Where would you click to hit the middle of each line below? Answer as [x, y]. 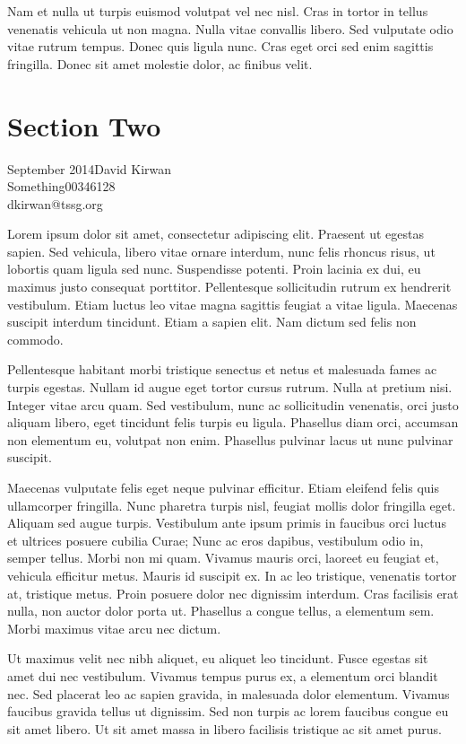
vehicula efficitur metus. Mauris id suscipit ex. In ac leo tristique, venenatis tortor [232, 575]
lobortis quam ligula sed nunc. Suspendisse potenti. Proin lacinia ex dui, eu [214, 269]
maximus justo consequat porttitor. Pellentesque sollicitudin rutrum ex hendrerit [229, 287]
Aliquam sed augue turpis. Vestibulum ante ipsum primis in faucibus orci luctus [227, 523]
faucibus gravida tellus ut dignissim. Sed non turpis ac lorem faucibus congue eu [228, 711]
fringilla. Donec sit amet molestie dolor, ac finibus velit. [160, 63]
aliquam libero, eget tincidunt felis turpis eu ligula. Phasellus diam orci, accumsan [233, 422]
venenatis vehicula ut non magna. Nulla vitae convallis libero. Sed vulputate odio [230, 28]
